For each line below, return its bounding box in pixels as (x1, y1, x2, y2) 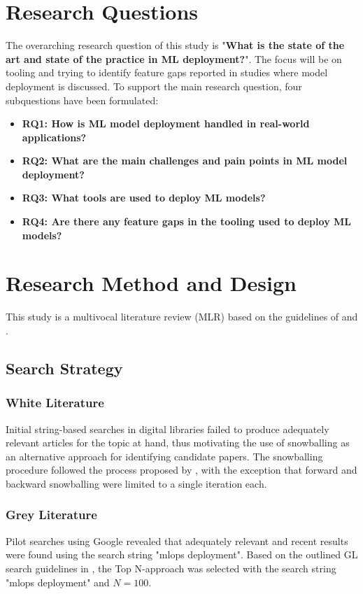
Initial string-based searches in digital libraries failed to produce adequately (6, 421, 329, 436)
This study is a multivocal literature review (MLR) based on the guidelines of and (6, 309, 358, 324)
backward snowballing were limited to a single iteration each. (6, 476, 267, 490)
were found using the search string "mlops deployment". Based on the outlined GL (6, 547, 358, 562)
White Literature (6, 394, 104, 411)
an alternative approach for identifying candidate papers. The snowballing (6, 448, 323, 463)
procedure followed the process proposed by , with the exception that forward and (6, 462, 357, 477)
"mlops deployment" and (6, 574, 110, 589)
